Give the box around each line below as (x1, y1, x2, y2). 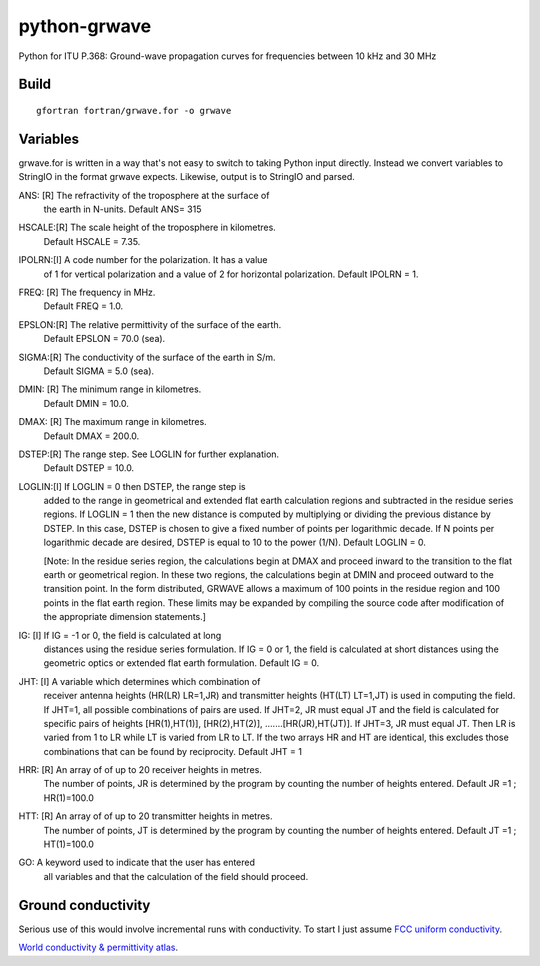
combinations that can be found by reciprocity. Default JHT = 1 (43, 745, 302, 757)
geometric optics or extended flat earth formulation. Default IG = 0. (43, 657, 320, 669)
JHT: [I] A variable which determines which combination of (18, 675, 261, 687)
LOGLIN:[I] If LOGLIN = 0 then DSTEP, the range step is (18, 480, 246, 492)
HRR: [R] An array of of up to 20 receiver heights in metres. (18, 764, 262, 776)
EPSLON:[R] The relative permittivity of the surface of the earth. (18, 318, 282, 330)
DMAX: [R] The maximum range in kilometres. (18, 416, 207, 428)
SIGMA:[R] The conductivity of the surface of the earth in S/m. (18, 351, 276, 363)
